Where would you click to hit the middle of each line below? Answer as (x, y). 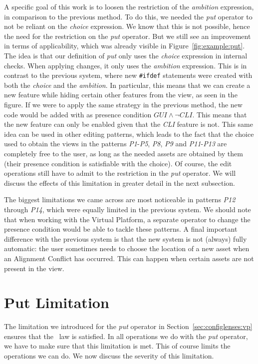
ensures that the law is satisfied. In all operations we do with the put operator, (126, 336)
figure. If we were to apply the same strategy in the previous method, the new (123, 104)
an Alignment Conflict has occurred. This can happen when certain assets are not (129, 258)
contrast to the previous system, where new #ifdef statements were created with (128, 75)
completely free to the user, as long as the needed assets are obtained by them (124, 153)
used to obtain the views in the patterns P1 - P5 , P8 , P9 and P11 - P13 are (116, 144)
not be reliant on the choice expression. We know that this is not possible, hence (127, 26)
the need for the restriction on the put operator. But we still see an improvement (128, 36)
